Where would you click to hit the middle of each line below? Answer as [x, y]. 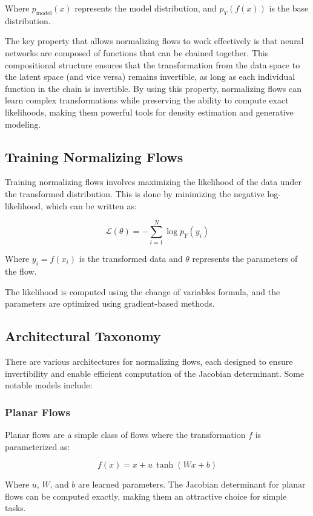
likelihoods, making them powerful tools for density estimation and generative [149, 112]
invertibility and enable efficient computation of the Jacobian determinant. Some [155, 373]
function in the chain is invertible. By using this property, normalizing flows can [153, 88]
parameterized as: [38, 446]
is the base [289, 8]
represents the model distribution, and [146, 8]
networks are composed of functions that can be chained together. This [137, 52]
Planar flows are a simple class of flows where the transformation [125, 435]
